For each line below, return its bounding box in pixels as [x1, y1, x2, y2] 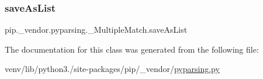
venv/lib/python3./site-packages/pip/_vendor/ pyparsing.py [5, 63, 220, 75]
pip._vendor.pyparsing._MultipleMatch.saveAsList [5, 23, 188, 36]
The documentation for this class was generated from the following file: [5, 43, 259, 55]
